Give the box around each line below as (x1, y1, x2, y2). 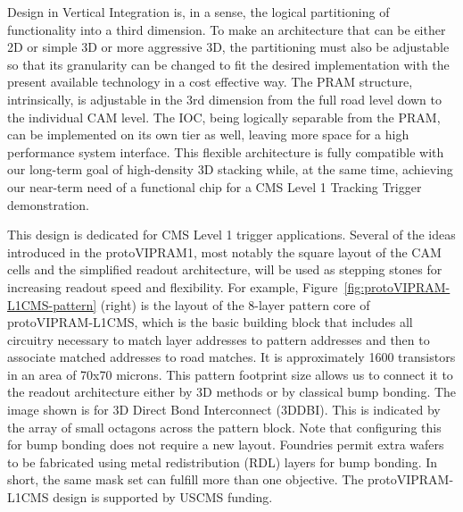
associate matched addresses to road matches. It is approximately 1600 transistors (7, 348, 456, 366)
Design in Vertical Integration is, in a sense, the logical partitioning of (7, 3, 390, 21)
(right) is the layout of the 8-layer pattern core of (100, 295, 370, 314)
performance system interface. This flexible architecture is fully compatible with (7, 142, 444, 161)
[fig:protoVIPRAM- (343, 277, 451, 296)
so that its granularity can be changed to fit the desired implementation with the (7, 55, 450, 73)
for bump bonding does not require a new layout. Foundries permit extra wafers (7, 435, 444, 454)
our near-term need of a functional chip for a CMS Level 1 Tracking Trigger (7, 177, 422, 196)
